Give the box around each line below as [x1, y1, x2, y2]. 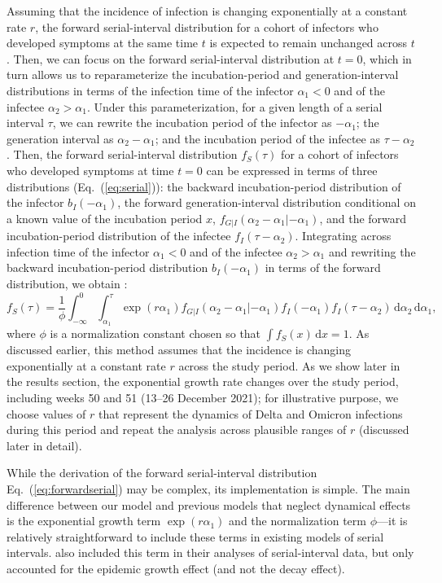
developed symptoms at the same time [7, 34, 199, 51]
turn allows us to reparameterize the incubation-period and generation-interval [7, 66, 399, 83]
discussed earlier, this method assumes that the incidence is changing [7, 341, 351, 358]
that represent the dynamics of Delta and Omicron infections [98, 405, 403, 422]
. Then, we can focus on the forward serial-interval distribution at [7, 50, 335, 67]
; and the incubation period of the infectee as [155, 129, 380, 147]
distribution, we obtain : [7, 274, 128, 291]
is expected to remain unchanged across [209, 34, 408, 51]
